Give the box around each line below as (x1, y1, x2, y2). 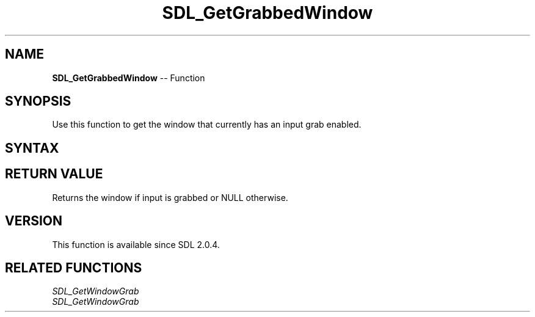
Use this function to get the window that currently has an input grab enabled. (52, 119, 362, 130)
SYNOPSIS (5, 93, 71, 109)
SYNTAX (5, 140, 59, 156)
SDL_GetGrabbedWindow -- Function (52, 72, 205, 83)
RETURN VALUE (5, 166, 103, 182)
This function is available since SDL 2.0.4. (52, 239, 220, 250)
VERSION (5, 213, 63, 229)
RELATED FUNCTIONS (5, 260, 142, 275)
